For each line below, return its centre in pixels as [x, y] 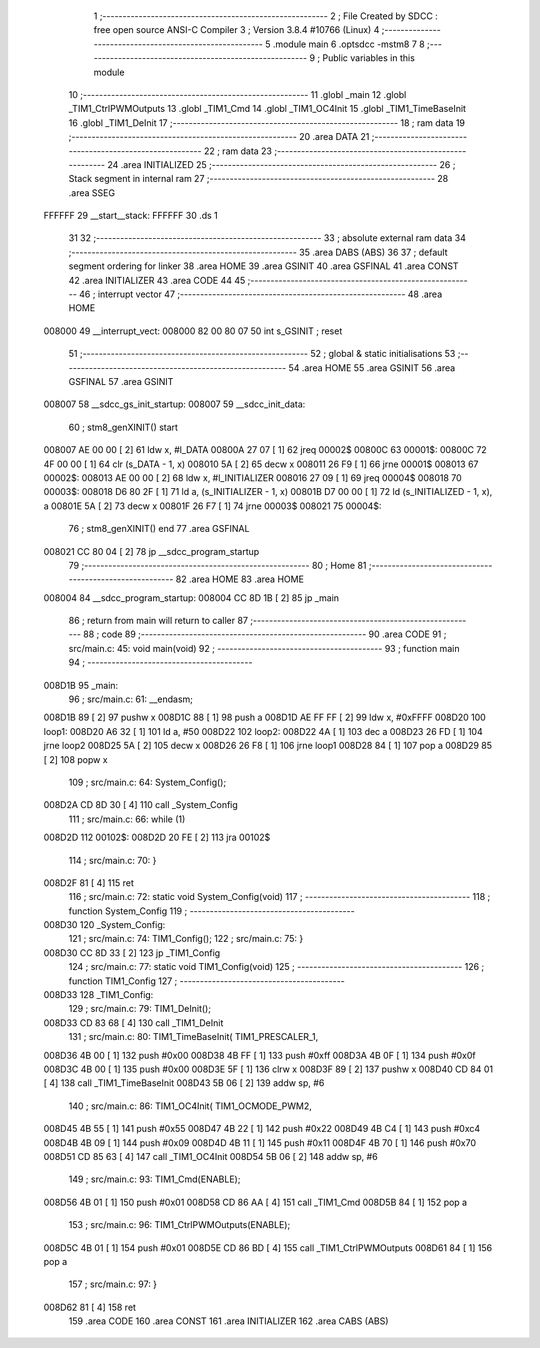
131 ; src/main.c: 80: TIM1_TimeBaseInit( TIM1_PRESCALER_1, [193, 1037]
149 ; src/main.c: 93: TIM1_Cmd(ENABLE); [154, 1179]
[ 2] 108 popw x [76, 759]
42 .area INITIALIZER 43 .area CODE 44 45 [157, 280]
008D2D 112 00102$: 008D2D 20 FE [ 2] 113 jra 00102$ [157, 837]
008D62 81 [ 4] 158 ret [90, 1307]
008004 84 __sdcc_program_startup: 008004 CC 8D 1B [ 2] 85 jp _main [191, 597]
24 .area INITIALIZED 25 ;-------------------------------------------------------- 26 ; [281, 164]
